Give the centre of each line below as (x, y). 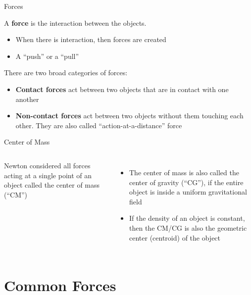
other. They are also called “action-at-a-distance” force (99, 125)
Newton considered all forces (47, 165)
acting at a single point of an (48, 175)
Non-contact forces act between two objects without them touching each (129, 116)
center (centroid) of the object (175, 237)
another (27, 99)
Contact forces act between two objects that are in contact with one (122, 89)
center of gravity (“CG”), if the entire (186, 182)
